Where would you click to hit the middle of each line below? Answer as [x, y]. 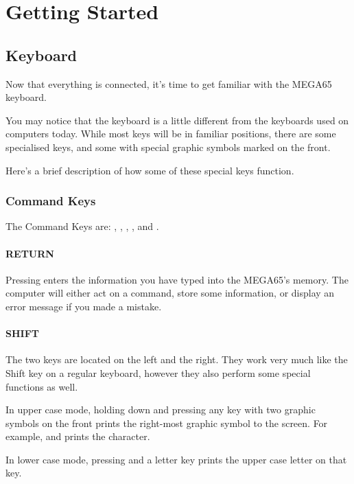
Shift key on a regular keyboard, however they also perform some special [158, 372]
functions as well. [42, 386]
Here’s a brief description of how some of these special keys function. [150, 170]
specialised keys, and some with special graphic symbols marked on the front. [168, 147]
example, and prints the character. [78, 436]
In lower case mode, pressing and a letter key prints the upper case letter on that [176, 459]
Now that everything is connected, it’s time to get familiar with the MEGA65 [169, 83]
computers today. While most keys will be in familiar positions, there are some [171, 134]
